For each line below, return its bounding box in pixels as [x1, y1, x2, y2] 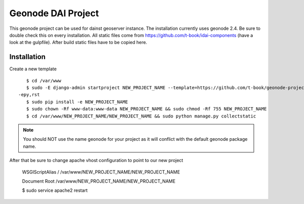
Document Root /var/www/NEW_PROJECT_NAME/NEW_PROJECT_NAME [22, 178, 176, 184]
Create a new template [9, 66, 57, 72]
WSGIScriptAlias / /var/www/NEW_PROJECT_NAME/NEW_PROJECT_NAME [22, 169, 180, 175]
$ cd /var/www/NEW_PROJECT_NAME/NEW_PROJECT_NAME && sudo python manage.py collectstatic [26, 113, 256, 119]
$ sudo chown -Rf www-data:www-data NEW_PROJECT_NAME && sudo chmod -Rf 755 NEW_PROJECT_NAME [26, 106, 267, 112]
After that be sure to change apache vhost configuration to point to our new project [9, 157, 183, 164]
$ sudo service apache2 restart [22, 187, 88, 193]
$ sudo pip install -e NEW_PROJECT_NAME [26, 99, 128, 105]
